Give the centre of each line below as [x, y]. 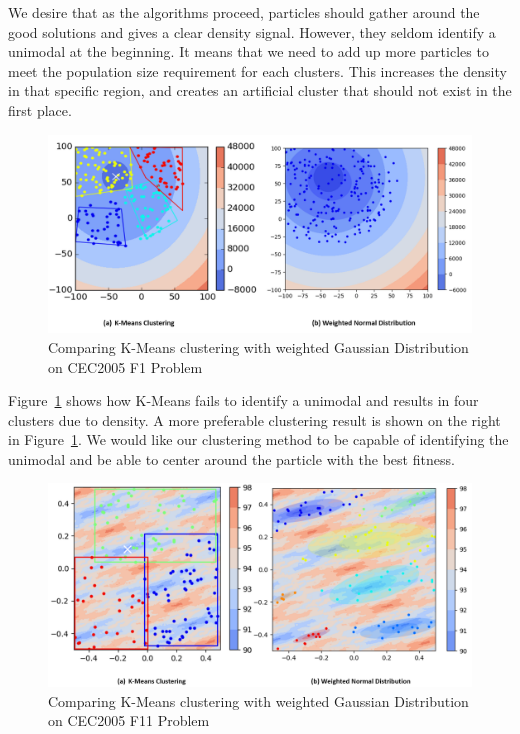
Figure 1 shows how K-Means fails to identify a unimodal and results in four [243, 400]
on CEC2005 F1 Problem [125, 366]
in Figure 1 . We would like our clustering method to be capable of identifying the [258, 439]
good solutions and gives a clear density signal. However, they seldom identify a [252, 31]
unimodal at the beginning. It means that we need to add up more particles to [248, 51]
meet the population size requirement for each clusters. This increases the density [257, 70]
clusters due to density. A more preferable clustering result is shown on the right [254, 419]
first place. [40, 109]
